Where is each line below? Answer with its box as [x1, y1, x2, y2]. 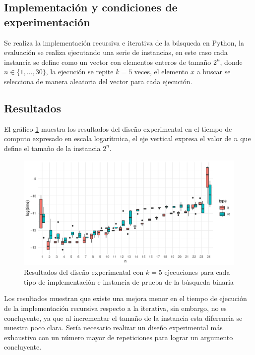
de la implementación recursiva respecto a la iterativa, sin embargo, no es [4, 303, 227, 313]
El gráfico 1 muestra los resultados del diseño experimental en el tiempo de [4, 123, 232, 134]
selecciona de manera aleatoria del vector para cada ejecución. [4, 76, 192, 86]
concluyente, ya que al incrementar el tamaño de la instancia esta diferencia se [4, 312, 243, 323]
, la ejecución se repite [46, 66, 114, 77]
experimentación [4, 14, 90, 29]
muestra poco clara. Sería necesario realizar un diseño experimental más [4, 322, 223, 333]
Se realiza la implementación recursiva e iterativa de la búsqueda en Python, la [4, 37, 244, 48]
